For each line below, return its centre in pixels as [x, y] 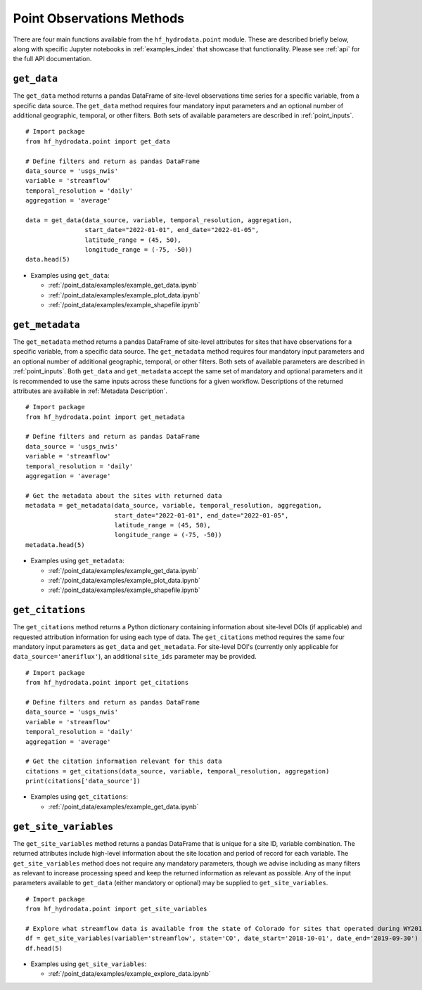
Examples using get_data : [70, 275]
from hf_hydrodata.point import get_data [98, 141]
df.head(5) [44, 948]
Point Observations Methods [98, 18]
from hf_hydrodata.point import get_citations [107, 683]
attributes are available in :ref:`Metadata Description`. [90, 391]
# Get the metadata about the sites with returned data [124, 495]
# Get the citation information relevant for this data [124, 761]
